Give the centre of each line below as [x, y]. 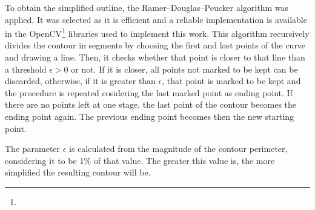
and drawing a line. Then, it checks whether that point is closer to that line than [155, 57]
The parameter [33, 149]
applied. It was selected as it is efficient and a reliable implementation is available [156, 19]
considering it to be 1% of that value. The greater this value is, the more [140, 160]
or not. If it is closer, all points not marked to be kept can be [184, 69]
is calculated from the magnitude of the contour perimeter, [178, 149]
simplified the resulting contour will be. [78, 172]
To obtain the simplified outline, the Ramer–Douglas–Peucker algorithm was [147, 7]
